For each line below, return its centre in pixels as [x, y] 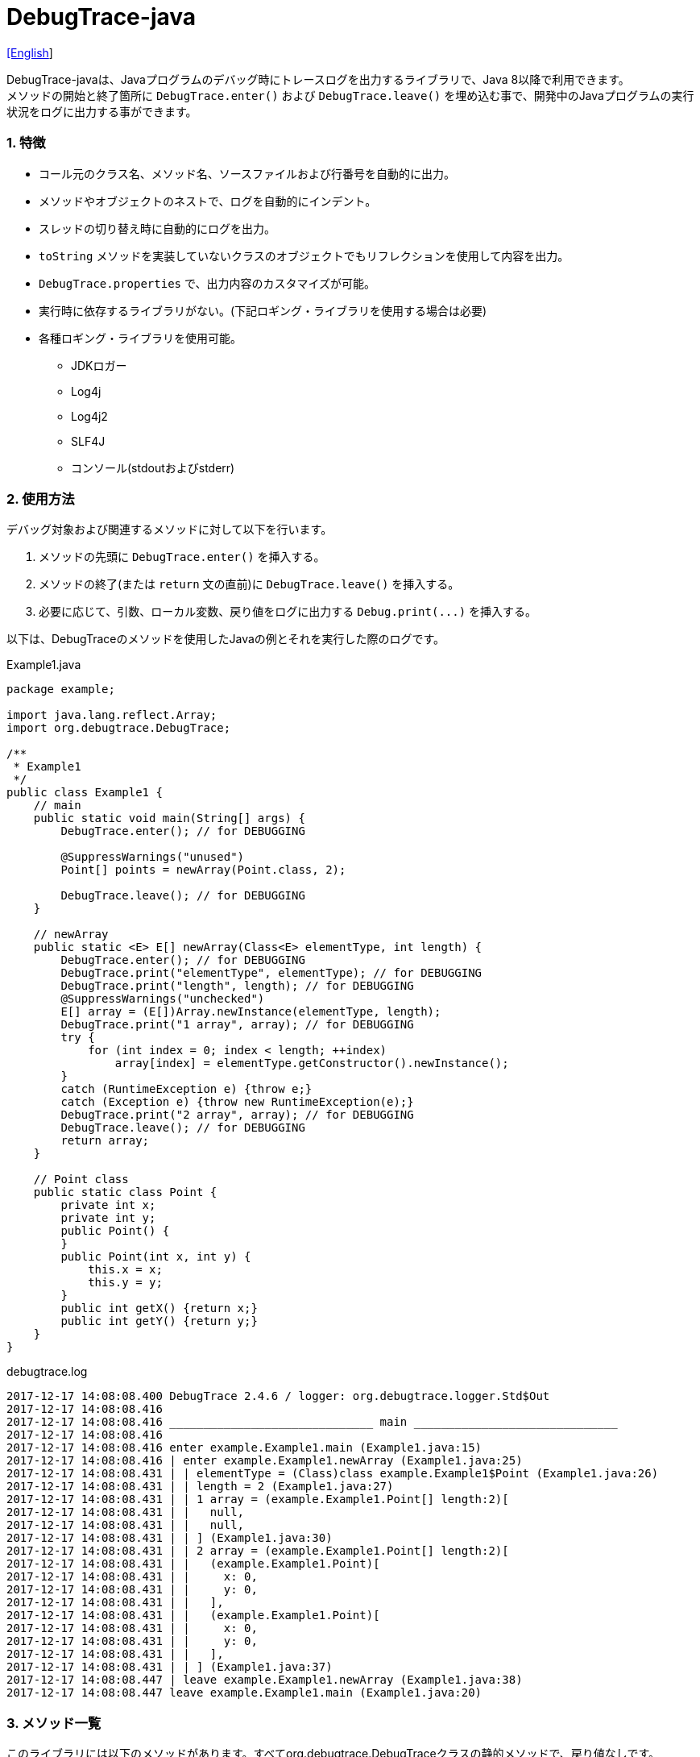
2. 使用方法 [41, 498]
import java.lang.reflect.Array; [112, 715]
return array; [105, 1141]
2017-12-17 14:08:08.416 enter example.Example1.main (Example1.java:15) [244, 1448]
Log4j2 [89, 416]
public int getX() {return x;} [159, 1308]
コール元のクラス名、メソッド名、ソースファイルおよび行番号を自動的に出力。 [247, 173]
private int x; [108, 1205]
